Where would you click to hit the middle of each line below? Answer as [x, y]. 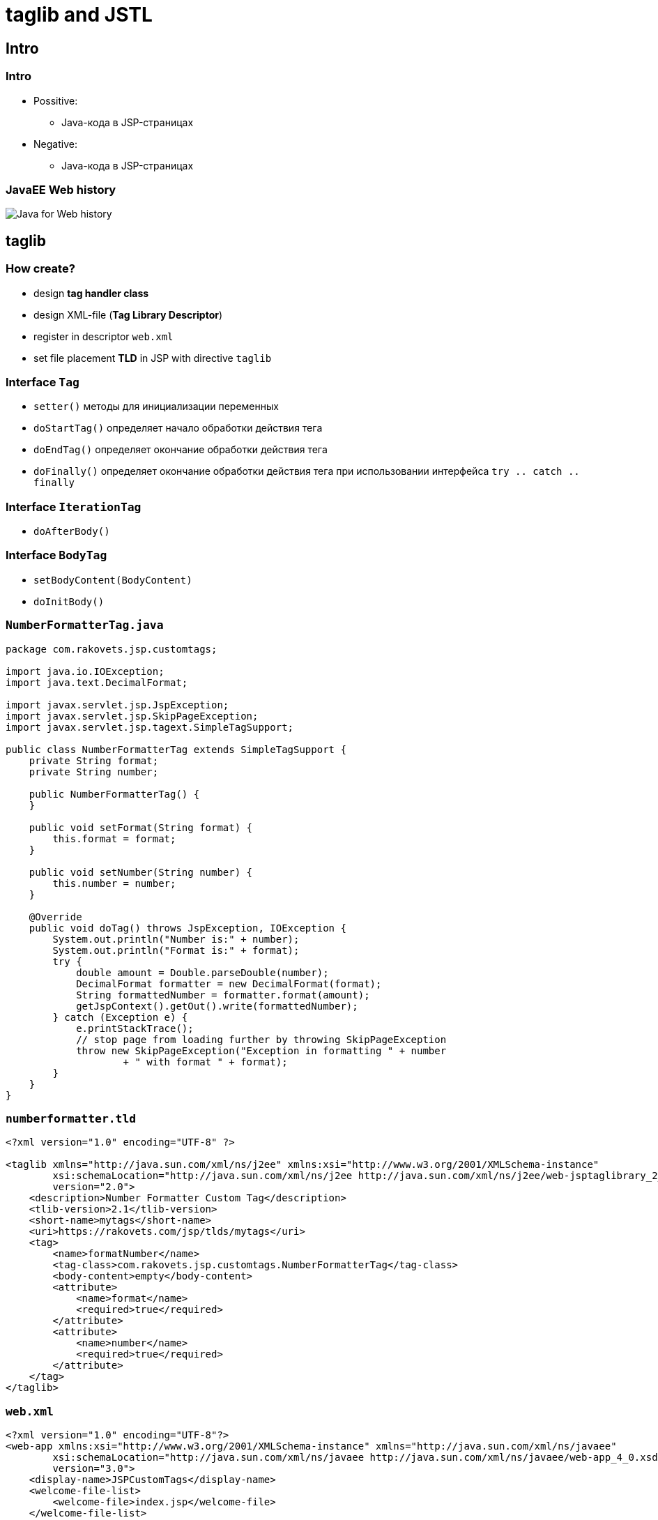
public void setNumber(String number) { [141, 872]
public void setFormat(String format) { [141, 827]
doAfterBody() [72, 532]
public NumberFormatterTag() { [114, 794]
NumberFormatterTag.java [85, 625]
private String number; [94, 772]
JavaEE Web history [61, 189]
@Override [55, 917]
